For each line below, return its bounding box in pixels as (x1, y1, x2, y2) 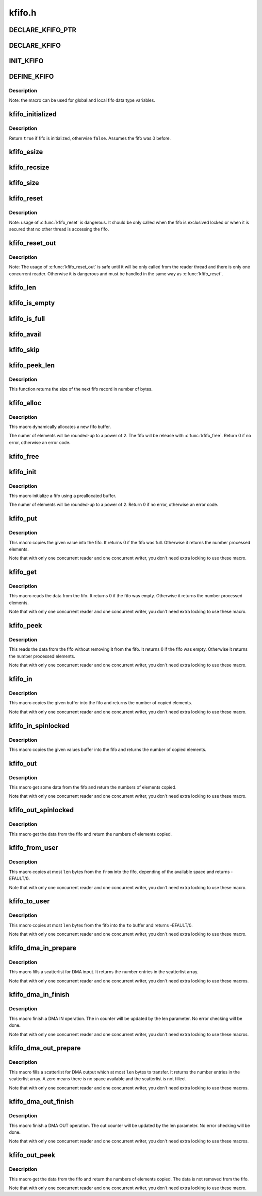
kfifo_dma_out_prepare (9, 1044, 81, 1053)
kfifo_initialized (9, 110, 57, 119)
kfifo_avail (9, 330, 41, 338)
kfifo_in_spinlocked (9, 721, 70, 730)
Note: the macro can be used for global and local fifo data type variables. (9, 97, 155, 103)
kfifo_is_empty (9, 299, 55, 307)
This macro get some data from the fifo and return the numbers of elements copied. (9, 785, 177, 790)
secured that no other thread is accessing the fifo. (9, 226, 109, 232)
